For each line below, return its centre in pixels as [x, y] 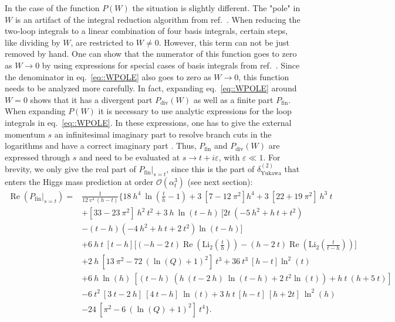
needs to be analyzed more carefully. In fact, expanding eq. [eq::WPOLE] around [151, 88]
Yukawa [271, 173]
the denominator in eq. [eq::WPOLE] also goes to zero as [108, 76]
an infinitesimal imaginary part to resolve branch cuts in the [163, 134]
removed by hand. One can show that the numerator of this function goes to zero [151, 54]
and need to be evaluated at [129, 157]
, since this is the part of [210, 169]
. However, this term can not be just [224, 42]
